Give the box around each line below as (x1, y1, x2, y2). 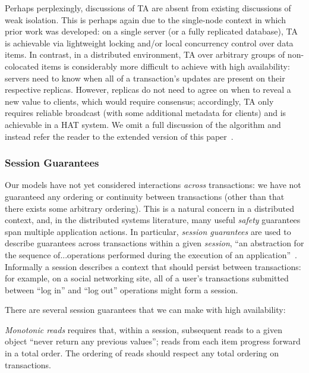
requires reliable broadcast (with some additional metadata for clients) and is (5, 106, 286, 119)
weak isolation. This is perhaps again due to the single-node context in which (5, 13, 286, 26)
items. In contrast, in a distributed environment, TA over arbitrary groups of (5, 48, 285, 61)
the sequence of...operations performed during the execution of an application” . (5, 248, 297, 261)
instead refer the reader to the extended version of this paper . (5, 130, 234, 142)
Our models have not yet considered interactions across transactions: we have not (5, 178, 301, 191)
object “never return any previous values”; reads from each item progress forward (5, 335, 301, 347)
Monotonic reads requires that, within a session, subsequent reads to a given (5, 323, 282, 336)
